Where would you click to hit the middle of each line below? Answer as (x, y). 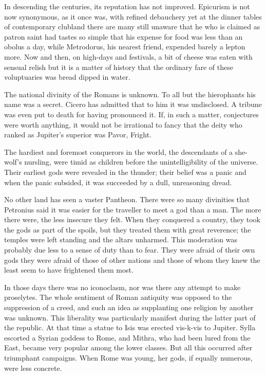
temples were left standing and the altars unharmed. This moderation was (121, 239)
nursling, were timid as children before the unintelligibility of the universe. (141, 162)
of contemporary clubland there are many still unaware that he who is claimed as (132, 26)
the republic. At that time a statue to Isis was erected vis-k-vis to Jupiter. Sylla (130, 327)
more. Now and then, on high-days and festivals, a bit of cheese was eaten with (128, 56)
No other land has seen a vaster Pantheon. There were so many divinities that (127, 199)
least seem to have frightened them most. (69, 270)
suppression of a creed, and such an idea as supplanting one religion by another (129, 307)
